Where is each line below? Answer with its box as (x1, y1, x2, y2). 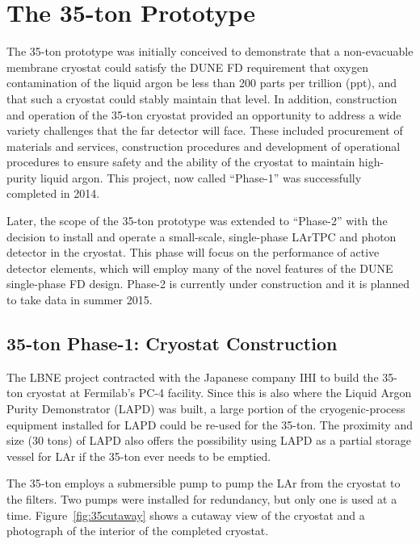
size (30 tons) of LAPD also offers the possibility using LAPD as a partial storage (6, 432, 411, 449)
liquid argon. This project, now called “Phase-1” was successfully (40, 169, 362, 186)
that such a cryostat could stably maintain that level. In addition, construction (6, 90, 397, 107)
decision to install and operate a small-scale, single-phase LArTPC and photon (6, 228, 397, 245)
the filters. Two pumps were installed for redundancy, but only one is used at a (6, 490, 397, 507)
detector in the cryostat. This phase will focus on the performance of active (6, 244, 380, 261)
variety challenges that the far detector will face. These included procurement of (6, 122, 403, 139)
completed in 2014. (6, 185, 100, 202)
